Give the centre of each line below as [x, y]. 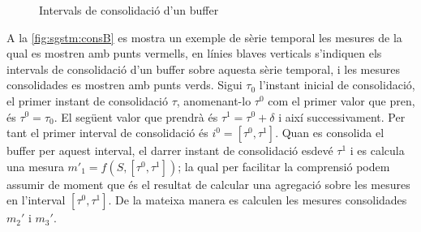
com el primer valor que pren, [342, 100]
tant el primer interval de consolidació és [107, 133]
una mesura [35, 166]
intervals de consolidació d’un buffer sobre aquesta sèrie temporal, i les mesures [203, 69]
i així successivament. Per [342, 116]
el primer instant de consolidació [87, 100]
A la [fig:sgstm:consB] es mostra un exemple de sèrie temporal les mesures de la [204, 37]
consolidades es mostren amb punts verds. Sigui [125, 85]
